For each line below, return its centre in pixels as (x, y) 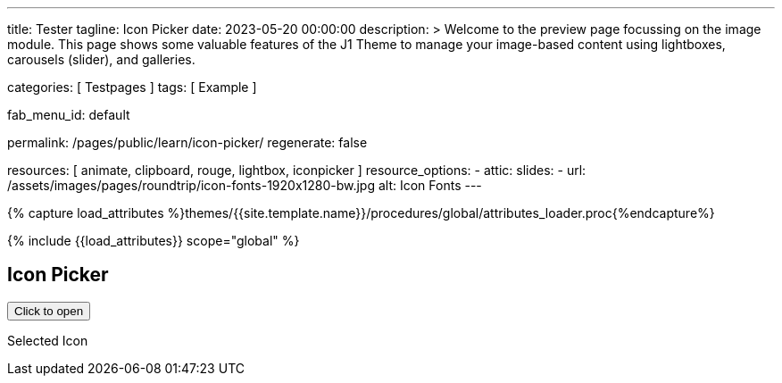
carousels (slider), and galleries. (101, 59)
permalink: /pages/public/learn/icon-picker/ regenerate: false (187, 142)
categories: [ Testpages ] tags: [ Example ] (132, 87)
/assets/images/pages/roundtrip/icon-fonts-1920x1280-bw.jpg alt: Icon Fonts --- (245, 185)
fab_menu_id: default (69, 115)
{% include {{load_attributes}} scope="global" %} (154, 241)
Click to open (49, 311)
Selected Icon (48, 340)
